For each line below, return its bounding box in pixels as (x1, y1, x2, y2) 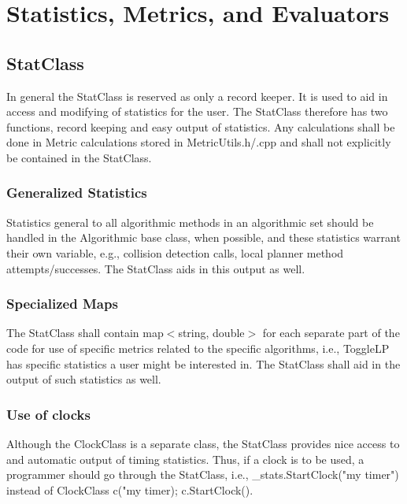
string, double (178, 324, 245, 341)
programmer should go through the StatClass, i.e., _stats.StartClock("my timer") (6, 466, 399, 483)
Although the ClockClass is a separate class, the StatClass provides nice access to (6, 435, 400, 451)
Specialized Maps (6, 294, 118, 313)
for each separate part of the (262, 324, 400, 341)
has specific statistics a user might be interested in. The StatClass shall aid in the (6, 355, 401, 372)
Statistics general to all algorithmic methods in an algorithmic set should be (6, 213, 374, 230)
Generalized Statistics (6, 183, 147, 202)
